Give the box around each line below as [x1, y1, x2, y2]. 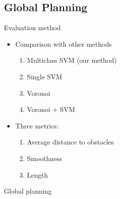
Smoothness [27, 153, 62, 163]
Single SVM [27, 71, 62, 81]
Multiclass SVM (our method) [27, 55, 117, 65]
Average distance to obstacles [27, 137, 114, 147]
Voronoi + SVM [27, 104, 75, 114]
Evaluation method [4, 22, 61, 33]
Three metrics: [15, 120, 59, 130]
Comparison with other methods [15, 38, 112, 49]
